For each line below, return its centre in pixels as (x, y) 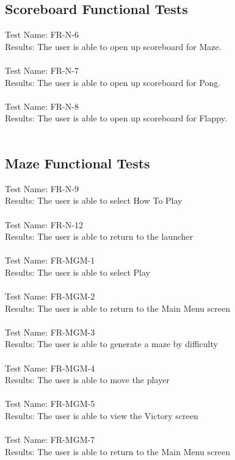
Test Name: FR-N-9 (42, 188)
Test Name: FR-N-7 (42, 70)
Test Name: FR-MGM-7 (50, 440)
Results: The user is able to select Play (78, 272)
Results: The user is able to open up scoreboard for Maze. (113, 46)
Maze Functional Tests (78, 163)
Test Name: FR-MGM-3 (50, 332)
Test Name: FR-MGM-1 (50, 260)
